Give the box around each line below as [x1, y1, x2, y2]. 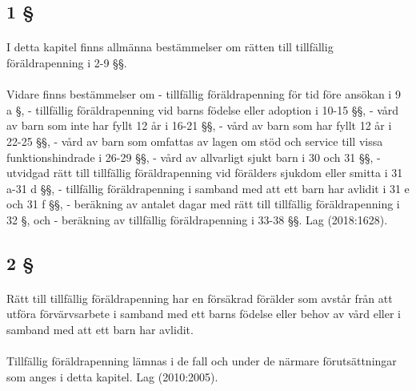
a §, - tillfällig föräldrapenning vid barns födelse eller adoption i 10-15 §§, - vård [6, 101, 399, 118]
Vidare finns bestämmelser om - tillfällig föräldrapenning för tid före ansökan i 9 [6, 86, 401, 103]
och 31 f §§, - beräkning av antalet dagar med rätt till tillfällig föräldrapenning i [6, 195, 400, 212]
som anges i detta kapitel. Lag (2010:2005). [6, 368, 218, 385]
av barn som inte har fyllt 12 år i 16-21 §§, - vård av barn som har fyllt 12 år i [6, 117, 392, 134]
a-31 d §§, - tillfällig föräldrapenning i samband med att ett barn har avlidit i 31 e [6, 179, 410, 196]
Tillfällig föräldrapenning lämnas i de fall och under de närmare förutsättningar [6, 353, 397, 369]
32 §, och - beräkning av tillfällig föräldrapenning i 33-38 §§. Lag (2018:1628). [6, 211, 388, 228]
